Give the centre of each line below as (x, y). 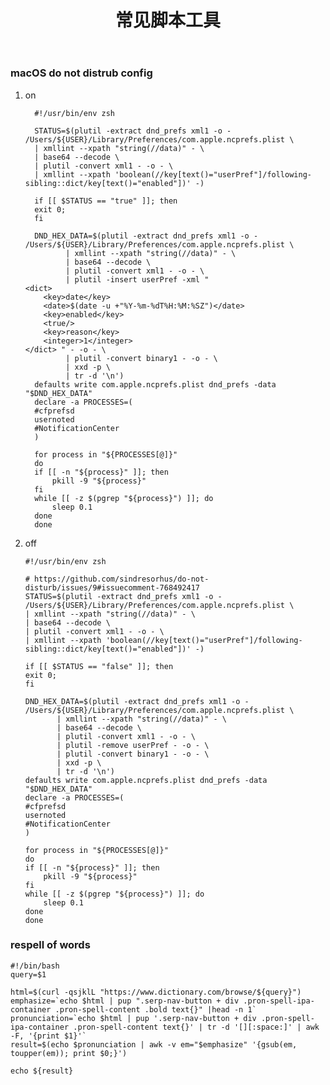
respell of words (50, 945)
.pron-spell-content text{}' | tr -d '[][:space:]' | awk (196, 1027)
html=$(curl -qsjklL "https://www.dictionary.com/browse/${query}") (156, 992)
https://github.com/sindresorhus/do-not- (122, 579)
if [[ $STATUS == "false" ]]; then (99, 666)
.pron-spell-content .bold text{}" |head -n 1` (155, 1009)
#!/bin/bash (35, 966)
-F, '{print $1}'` (48, 1036)
